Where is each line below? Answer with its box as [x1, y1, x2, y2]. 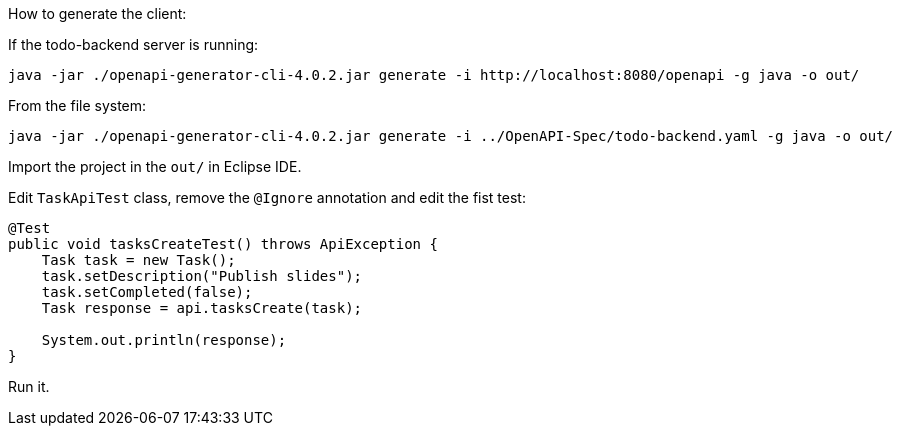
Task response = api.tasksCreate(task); [41, 300, 363, 316]
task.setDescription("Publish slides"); [41, 268, 363, 284]
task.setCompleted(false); [41, 284, 253, 300]
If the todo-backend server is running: [8, 36, 259, 53]
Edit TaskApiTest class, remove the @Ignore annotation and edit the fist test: [8, 189, 526, 206]
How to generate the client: [8, 5, 187, 22]
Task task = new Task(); [41, 252, 236, 268]
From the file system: [8, 97, 147, 114]
